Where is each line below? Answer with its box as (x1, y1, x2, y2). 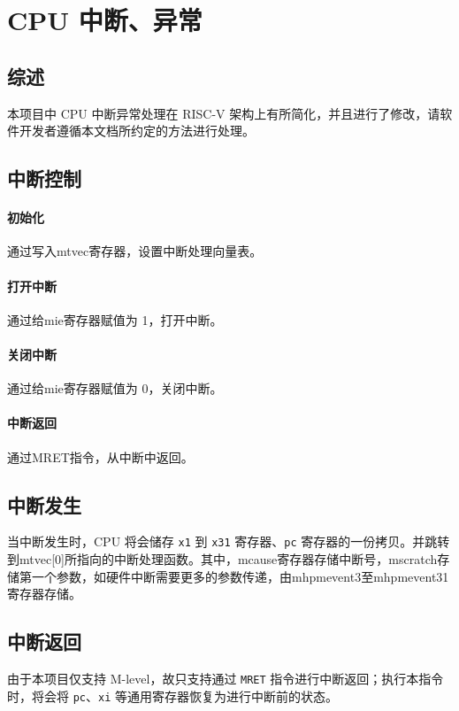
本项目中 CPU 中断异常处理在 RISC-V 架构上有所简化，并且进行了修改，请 (7, 104, 440, 122)
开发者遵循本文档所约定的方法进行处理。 (19, 121, 255, 140)
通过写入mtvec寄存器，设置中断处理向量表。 (7, 242, 263, 260)
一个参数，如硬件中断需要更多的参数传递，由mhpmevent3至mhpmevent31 (31, 567, 449, 585)
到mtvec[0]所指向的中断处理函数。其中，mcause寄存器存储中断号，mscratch (7, 549, 438, 568)
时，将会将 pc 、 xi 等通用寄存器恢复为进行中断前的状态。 (7, 686, 338, 705)
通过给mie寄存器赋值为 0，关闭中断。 (7, 379, 223, 398)
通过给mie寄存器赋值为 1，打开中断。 (7, 310, 223, 328)
